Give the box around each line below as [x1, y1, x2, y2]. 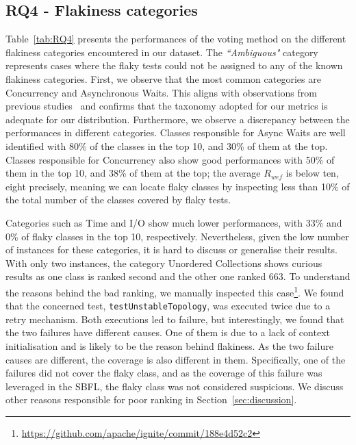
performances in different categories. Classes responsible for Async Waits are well [5, 125, 346, 140]
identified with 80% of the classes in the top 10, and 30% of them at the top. [5, 138, 328, 153]
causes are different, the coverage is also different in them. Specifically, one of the [5, 352, 346, 366]
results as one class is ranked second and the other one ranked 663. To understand [5, 269, 351, 283]
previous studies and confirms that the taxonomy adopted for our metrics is [5, 99, 328, 113]
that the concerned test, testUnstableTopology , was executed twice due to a [5, 298, 331, 313]
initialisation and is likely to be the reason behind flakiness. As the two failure [5, 338, 333, 353]
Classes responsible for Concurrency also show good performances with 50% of [5, 152, 335, 166]
